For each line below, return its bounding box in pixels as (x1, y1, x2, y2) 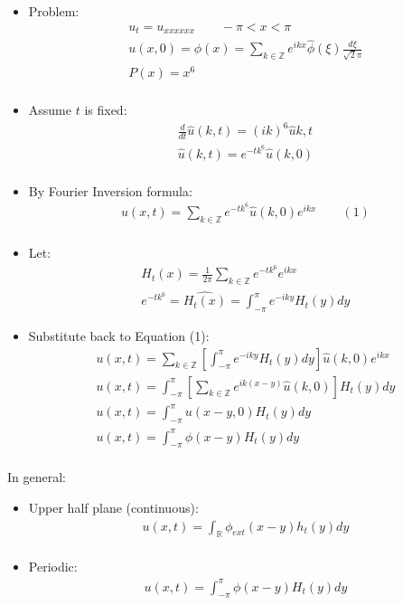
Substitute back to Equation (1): (28, 326, 210, 345)
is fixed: (84, 100, 127, 119)
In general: (7, 468, 66, 487)
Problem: (28, 2, 80, 20)
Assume (28, 100, 71, 119)
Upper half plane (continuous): (28, 497, 199, 516)
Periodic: (28, 557, 78, 576)
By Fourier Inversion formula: (28, 181, 192, 200)
